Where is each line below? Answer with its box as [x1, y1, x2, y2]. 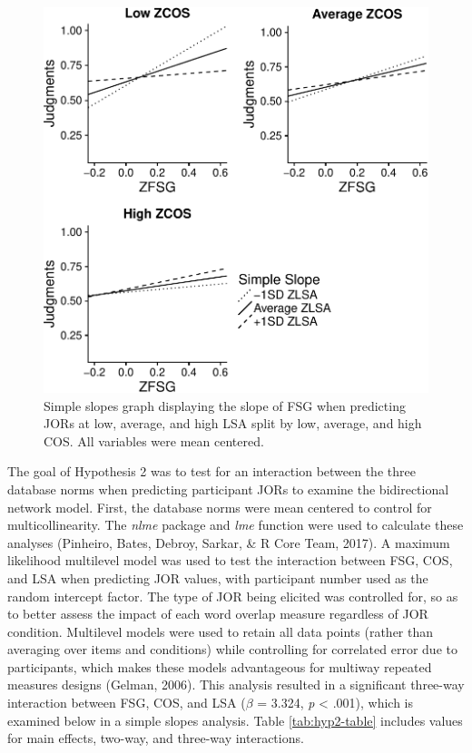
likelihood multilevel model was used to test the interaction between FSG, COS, [7, 551, 453, 570]
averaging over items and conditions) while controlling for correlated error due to [7, 640, 457, 659]
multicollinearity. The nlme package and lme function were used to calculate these [7, 515, 464, 534]
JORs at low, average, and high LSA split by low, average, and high [44, 414, 422, 433]
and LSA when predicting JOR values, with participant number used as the [7, 568, 428, 587]
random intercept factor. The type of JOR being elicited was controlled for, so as [7, 586, 458, 605]
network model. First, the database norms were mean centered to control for [7, 497, 432, 516]
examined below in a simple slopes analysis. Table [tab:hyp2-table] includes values [7, 710, 463, 729]
